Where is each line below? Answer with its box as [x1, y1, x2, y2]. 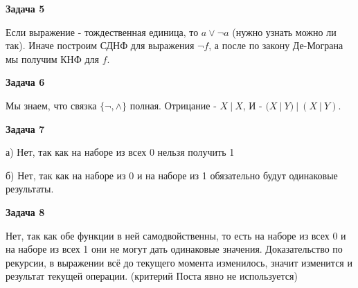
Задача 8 [6, 204, 45, 219]
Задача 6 [6, 75, 45, 89]
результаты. [6, 181, 54, 196]
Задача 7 [6, 121, 45, 136]
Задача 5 [6, 1, 45, 15]
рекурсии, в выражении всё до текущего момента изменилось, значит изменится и [6, 255, 352, 269]
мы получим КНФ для [6, 51, 99, 66]
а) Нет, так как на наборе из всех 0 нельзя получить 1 [6, 145, 235, 159]
